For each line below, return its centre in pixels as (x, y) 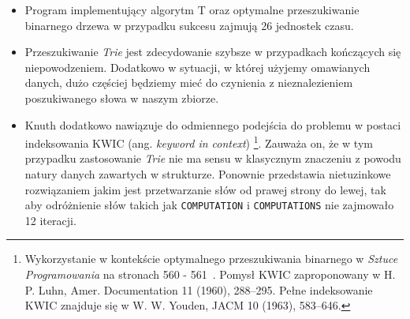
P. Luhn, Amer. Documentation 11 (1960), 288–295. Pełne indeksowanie (199, 289)
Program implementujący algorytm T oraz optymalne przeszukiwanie (192, 9)
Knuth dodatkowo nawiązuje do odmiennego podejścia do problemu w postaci (213, 124)
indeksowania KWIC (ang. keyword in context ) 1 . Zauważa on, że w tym (199, 142)
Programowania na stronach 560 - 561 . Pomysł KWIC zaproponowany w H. (210, 274)
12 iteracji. (50, 220)
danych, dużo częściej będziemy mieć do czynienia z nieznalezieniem (189, 83)
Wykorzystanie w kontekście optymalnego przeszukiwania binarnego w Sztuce (211, 259)
